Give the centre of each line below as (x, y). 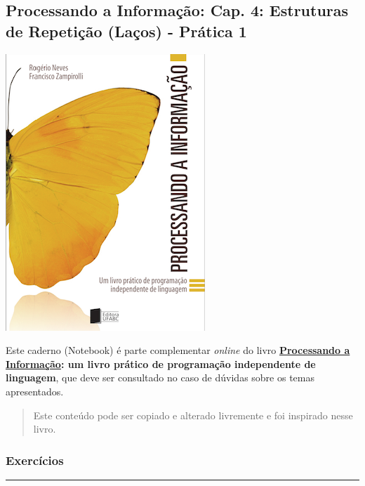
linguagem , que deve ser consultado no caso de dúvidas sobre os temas (160, 377)
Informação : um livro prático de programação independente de (161, 363)
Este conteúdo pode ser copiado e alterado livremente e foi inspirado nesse (193, 415)
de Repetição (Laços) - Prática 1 (126, 31)
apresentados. (35, 391)
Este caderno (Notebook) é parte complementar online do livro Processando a (178, 350)
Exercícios (35, 460)
